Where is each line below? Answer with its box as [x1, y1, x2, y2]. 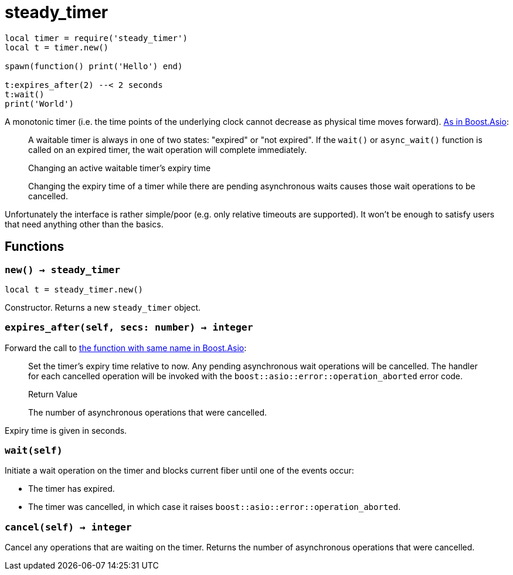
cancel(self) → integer [5, 521, 132, 533]
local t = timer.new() [5, 42, 109, 52]
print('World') [5, 98, 74, 108]
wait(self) [5, 445, 63, 457]
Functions [5, 239, 64, 254]
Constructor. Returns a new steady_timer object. [5, 302, 201, 312]
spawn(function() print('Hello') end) [5, 61, 183, 71]
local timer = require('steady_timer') [5, 33, 188, 43]
